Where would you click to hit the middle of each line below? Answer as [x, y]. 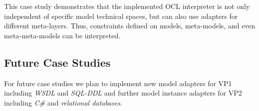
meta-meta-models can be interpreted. [62, 35]
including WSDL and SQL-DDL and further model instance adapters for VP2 [123, 93]
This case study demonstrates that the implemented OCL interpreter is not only [127, 6]
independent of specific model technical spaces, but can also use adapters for [121, 16]
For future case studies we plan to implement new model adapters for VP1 [118, 83]
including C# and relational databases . [63, 102]
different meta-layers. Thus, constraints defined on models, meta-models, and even [130, 26]
